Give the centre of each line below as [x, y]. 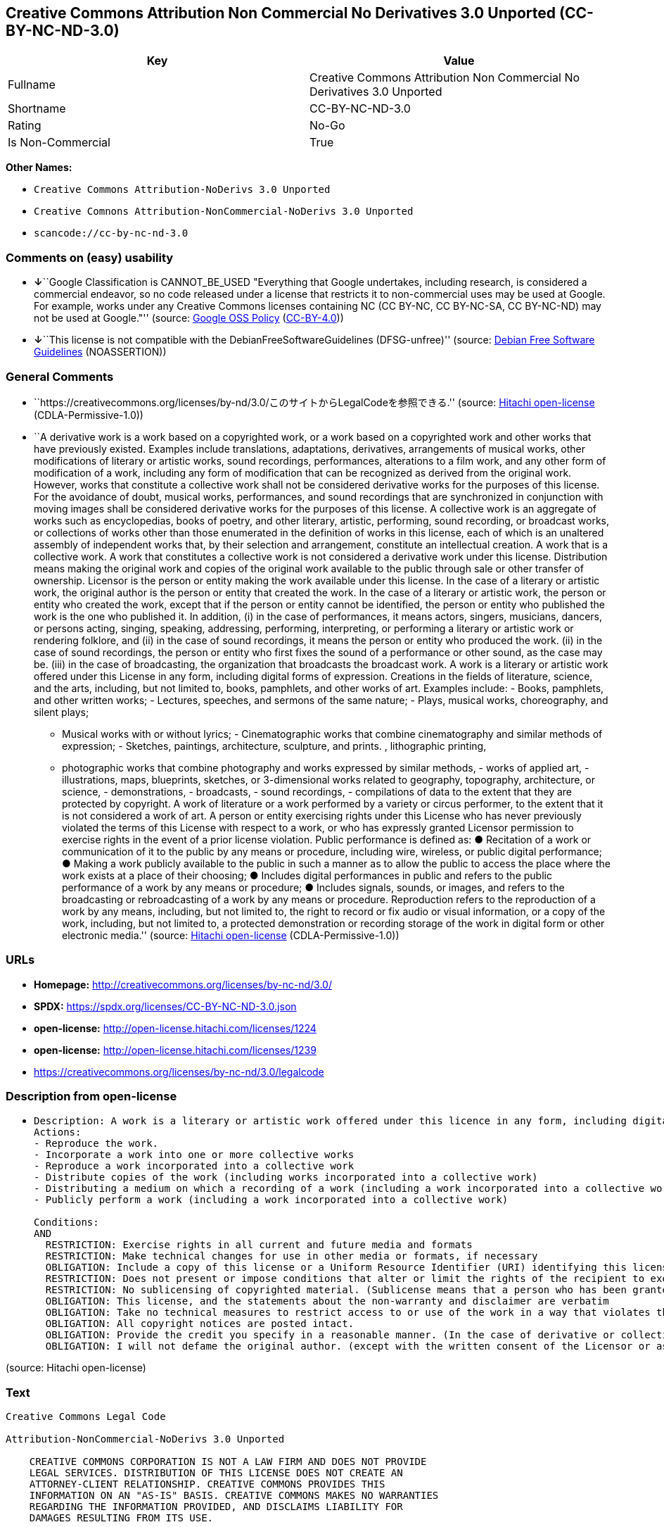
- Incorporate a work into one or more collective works [194, 1155]
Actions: [58, 1132]
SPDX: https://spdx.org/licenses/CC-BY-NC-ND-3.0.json [165, 1006]
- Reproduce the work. [96, 1144]
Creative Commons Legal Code [86, 1417]
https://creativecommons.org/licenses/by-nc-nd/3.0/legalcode [179, 1072]
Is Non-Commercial [59, 143]
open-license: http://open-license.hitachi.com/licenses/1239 [175, 1050]
